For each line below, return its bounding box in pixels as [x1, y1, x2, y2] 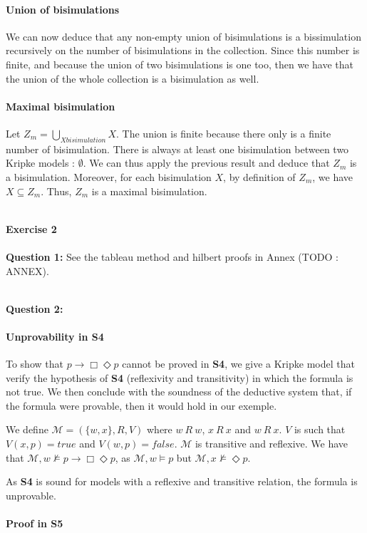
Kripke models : [6, 155, 75, 170]
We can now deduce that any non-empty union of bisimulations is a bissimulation [6, 29, 361, 43]
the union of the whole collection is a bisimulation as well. [6, 71, 259, 86]
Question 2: [6, 301, 63, 316]
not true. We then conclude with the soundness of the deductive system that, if [6, 384, 352, 399]
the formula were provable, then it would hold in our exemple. [6, 398, 277, 413]
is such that [294, 422, 346, 437]
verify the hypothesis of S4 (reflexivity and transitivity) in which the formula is [6, 370, 353, 385]
